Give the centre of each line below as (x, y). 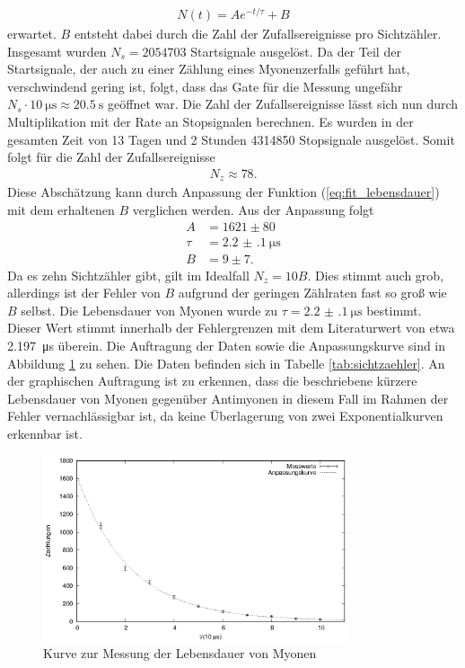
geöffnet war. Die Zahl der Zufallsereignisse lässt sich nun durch (283, 104)
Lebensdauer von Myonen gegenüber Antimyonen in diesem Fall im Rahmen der (228, 398)
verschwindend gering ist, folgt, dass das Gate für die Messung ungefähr (205, 86)
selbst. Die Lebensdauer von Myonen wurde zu (149, 310)
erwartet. (32, 34)
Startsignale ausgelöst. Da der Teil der (296, 51)
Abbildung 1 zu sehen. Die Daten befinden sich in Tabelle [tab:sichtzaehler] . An (226, 363)
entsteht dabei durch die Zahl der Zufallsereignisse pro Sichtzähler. (258, 34)
